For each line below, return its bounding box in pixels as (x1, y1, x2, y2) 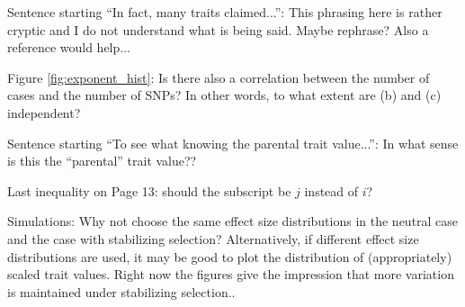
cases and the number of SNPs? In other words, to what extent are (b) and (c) (7, 86, 442, 104)
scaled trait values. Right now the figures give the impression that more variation (7, 265, 454, 284)
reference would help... (7, 38, 130, 57)
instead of (304, 181, 359, 200)
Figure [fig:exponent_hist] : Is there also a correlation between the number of (7, 68, 430, 86)
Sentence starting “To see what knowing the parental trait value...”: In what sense (7, 133, 459, 152)
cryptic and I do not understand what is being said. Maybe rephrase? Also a (7, 20, 429, 39)
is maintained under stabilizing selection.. (7, 282, 236, 301)
